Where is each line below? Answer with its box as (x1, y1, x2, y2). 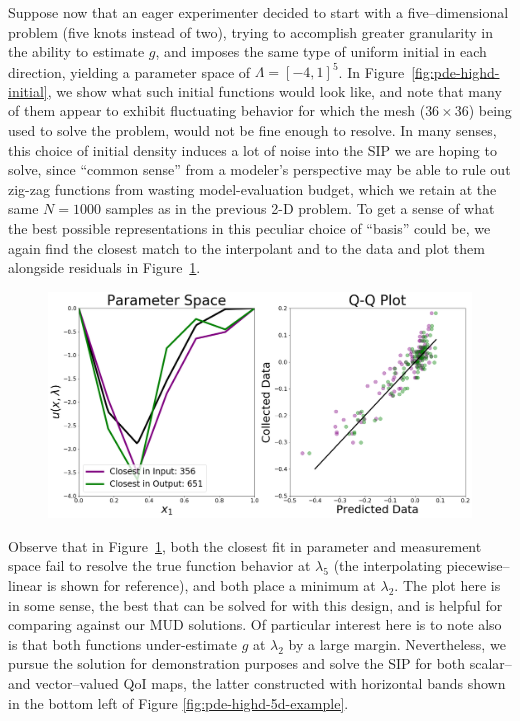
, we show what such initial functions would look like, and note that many (47, 80, 502, 101)
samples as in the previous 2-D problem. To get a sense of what (105, 198, 495, 219)
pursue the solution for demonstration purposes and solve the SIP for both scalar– (8, 653, 512, 674)
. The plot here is (394, 575, 501, 596)
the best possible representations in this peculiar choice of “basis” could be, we (8, 218, 491, 239)
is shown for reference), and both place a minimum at (46, 575, 376, 596)
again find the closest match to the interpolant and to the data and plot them (8, 237, 485, 258)
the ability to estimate (8, 41, 145, 62)
